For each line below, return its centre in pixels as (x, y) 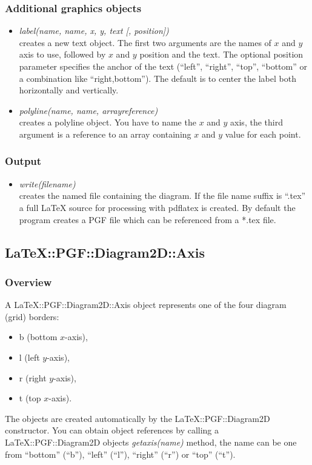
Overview (28, 282)
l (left (29, 357)
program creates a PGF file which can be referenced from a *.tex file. (148, 219)
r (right (33, 377)
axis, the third (257, 122)
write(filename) (47, 183)
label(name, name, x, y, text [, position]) (94, 31)
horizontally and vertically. (69, 90)
